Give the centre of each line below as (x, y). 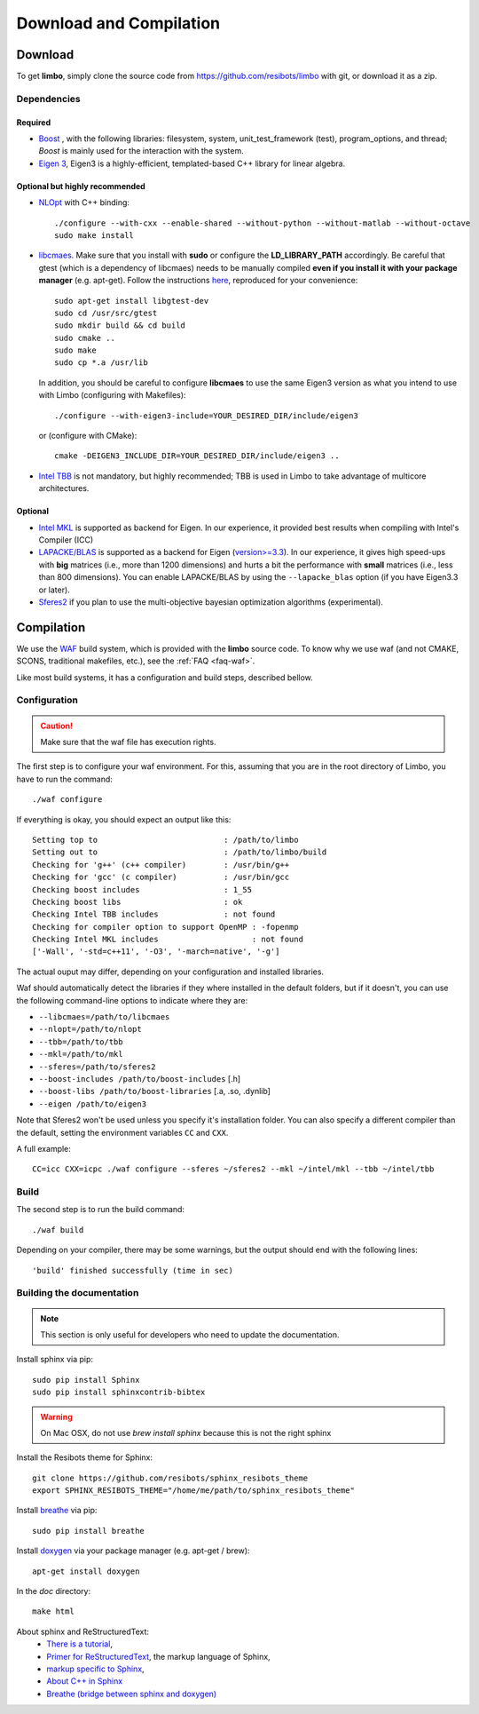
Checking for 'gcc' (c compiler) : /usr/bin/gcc (161, 877)
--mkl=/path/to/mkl (81, 1054)
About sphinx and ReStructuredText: (83, 1631)
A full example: (43, 1148)
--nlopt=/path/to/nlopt (90, 1029)
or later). (54, 590)
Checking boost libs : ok (137, 902)
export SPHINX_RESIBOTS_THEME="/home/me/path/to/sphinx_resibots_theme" (193, 1491)
